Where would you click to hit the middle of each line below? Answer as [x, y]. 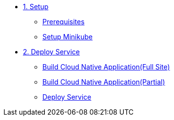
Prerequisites [64, 22]
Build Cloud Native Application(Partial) [104, 82]
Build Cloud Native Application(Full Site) [106, 67]
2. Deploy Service [51, 52]
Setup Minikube [68, 37]
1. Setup [36, 7]
